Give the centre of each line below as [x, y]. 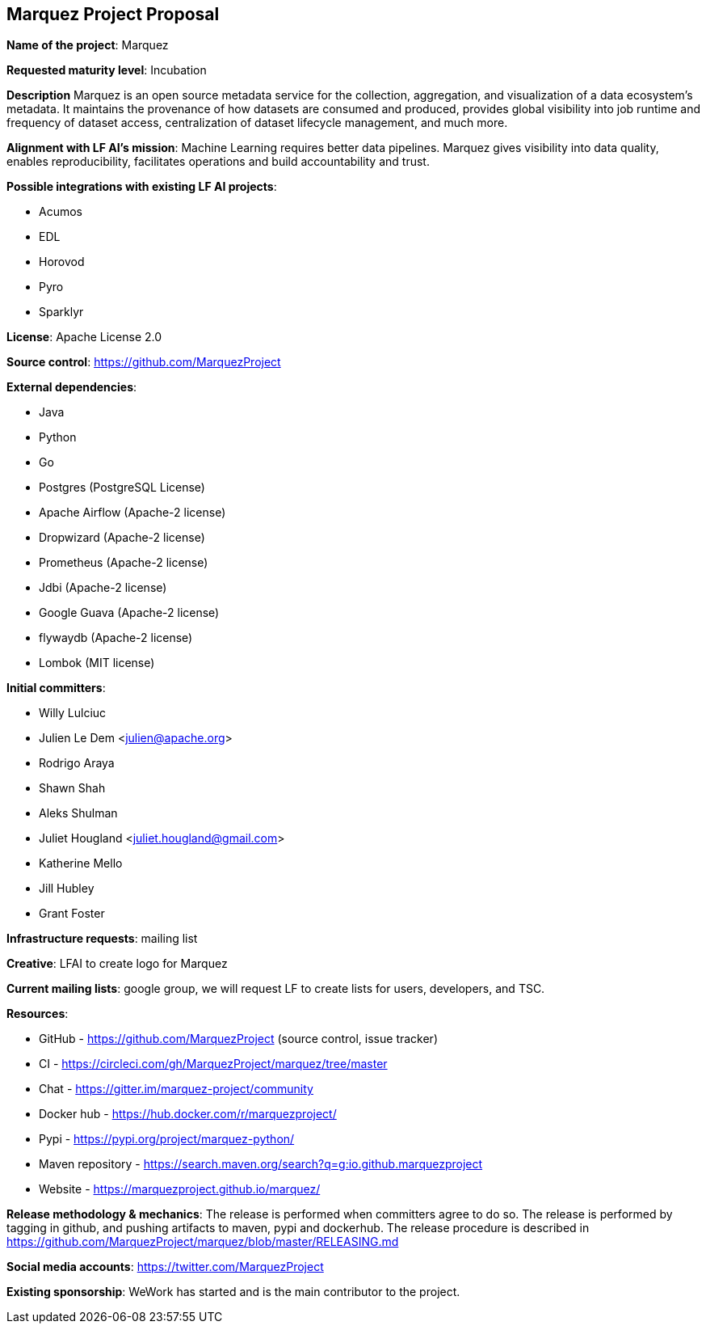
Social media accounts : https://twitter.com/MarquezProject [165, 1267]
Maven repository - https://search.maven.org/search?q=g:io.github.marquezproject [261, 1164]
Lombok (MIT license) [97, 663]
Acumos [61, 212]
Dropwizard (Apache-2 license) [122, 538]
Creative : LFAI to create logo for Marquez [117, 964]
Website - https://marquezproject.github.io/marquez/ [180, 1189]
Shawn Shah [72, 788]
